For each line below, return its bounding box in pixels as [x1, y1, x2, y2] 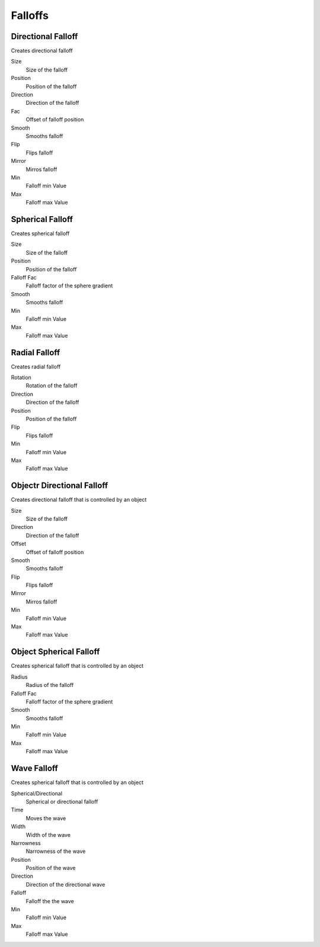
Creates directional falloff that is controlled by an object [11, 496, 147, 503]
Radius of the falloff [25, 682, 74, 689]
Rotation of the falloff [25, 382, 78, 389]
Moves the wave [25, 814, 66, 821]
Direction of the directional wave [25, 881, 105, 888]
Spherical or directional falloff [25, 798, 98, 805]
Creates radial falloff [11, 363, 61, 370]
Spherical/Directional [11, 789, 62, 797]
